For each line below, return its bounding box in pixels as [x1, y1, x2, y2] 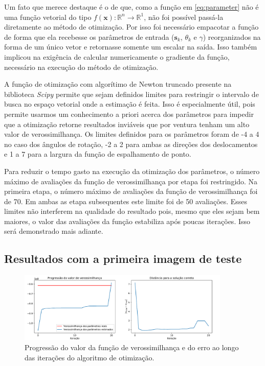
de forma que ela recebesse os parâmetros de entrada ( [4, 31, 174, 42]
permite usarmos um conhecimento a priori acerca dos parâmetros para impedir [4, 108, 254, 119]
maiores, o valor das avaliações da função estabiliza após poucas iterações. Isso [4, 215, 251, 226]
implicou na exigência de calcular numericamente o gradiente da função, [4, 51, 230, 62]
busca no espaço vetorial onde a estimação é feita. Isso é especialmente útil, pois [4, 99, 255, 109]
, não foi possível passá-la [144, 11, 224, 22]
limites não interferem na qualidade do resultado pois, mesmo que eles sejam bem [4, 206, 260, 216]
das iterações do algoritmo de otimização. [25, 352, 154, 362]
